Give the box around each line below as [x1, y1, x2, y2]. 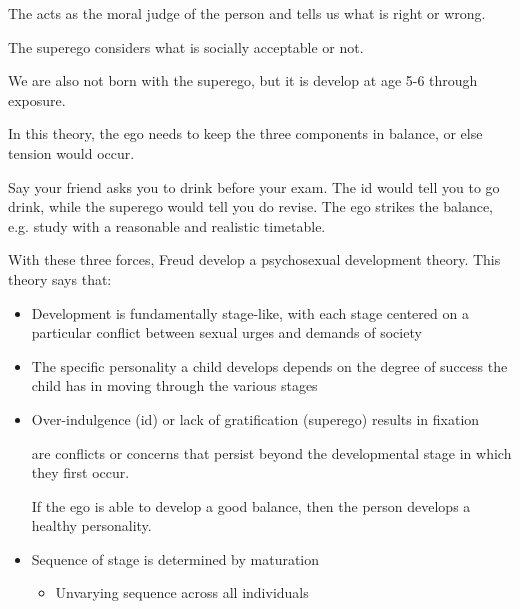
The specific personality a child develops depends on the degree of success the [31, 355, 508, 376]
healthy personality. [31, 515, 152, 536]
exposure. [8, 89, 66, 110]
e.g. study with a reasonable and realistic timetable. [8, 215, 326, 236]
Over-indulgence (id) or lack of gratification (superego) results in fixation [31, 408, 480, 429]
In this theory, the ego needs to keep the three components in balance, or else [8, 123, 483, 144]
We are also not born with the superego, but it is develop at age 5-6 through [8, 70, 478, 91]
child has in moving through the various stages [31, 375, 318, 396]
